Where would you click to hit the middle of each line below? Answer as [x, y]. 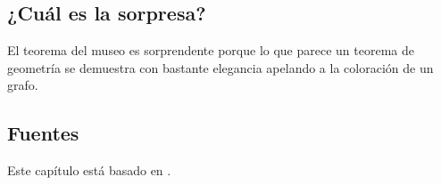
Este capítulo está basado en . [89, 170]
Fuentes [43, 133]
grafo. [23, 85]
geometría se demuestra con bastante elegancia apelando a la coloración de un [220, 67]
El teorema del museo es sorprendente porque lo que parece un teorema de [211, 50]
